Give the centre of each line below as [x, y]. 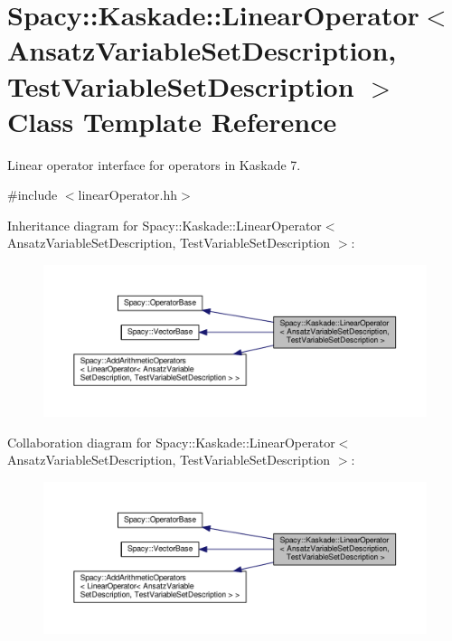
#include [33, 195]
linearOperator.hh [128, 195]
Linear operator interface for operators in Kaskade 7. [154, 164]
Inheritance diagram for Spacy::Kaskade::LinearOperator [165, 225]
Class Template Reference [172, 121]
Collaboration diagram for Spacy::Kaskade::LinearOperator [171, 442]
